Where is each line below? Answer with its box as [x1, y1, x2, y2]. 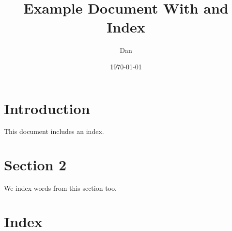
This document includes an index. [4, 126, 104, 136]
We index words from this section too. [4, 183, 117, 193]
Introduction [4, 98, 90, 118]
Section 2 [4, 155, 67, 175]
